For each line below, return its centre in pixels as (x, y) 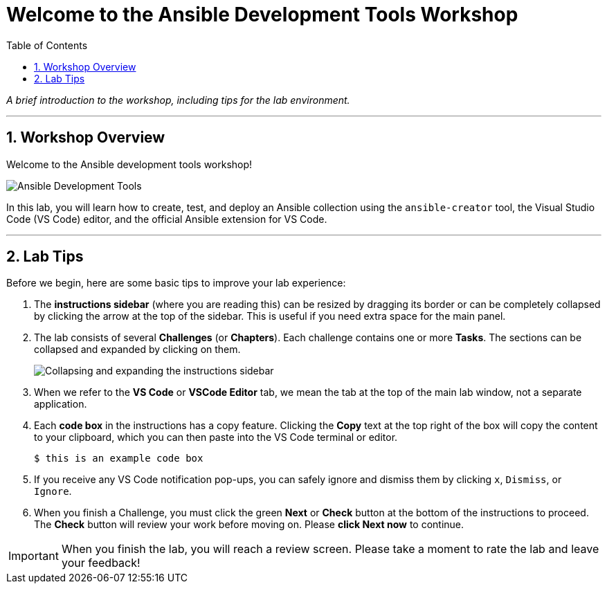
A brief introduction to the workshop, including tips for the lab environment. (178, 100)
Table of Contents (47, 45)
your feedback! (101, 563)
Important (34, 556)
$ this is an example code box (119, 459)
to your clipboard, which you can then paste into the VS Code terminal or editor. (216, 437)
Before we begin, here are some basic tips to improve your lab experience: (176, 283)
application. (61, 404)
